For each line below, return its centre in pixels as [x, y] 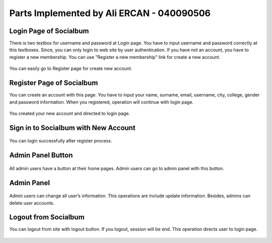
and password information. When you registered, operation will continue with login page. [101, 102]
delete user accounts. [32, 203]
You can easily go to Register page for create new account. [71, 68]
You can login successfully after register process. [61, 141]
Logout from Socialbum [47, 217]
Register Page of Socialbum [54, 83]
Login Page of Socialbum [49, 31]
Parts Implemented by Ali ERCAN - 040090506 [110, 13]
